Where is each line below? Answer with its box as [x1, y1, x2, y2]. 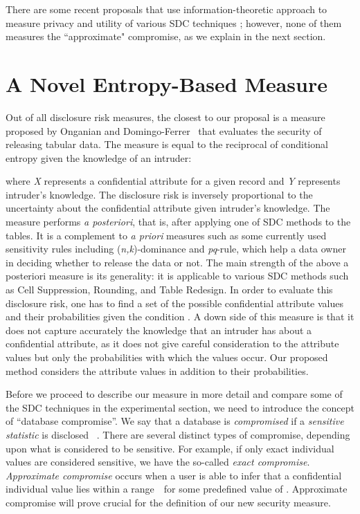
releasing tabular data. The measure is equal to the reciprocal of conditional [6, 137, 328, 152]
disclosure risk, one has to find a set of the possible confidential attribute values [6, 295, 344, 310]
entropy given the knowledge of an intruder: [6, 150, 192, 165]
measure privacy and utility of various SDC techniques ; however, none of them [6, 15, 342, 30]
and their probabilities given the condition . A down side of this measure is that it [6, 309, 354, 324]
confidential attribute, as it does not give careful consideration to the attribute [6, 336, 339, 351]
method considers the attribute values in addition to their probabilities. [6, 363, 309, 378]
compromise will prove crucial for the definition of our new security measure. [6, 495, 331, 509]
